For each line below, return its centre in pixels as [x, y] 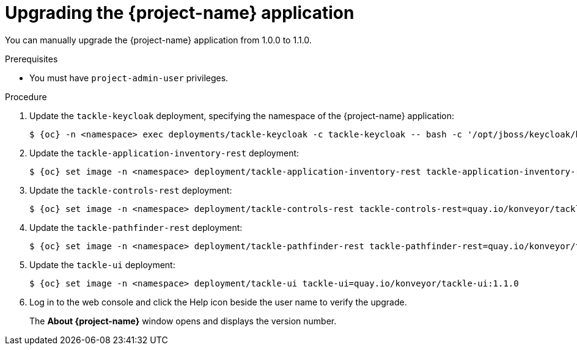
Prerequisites [31, 59]
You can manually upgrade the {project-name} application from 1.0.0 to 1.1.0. [158, 40]
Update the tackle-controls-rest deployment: [131, 190]
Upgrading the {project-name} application [180, 13]
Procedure [26, 97]
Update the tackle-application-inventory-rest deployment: [164, 153]
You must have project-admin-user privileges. [129, 78]
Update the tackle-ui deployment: [102, 264]
